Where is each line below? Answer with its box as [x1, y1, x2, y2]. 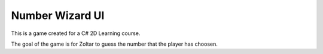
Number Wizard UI [11, 9, 105, 22]
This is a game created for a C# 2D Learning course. [11, 30, 141, 37]
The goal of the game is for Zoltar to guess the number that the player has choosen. [11, 40, 218, 47]
